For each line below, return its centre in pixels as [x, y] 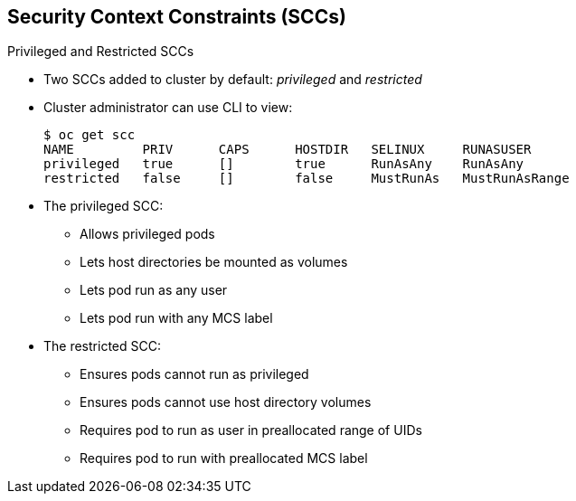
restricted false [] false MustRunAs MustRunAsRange [307, 179]
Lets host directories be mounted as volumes [214, 262]
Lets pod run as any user [154, 290]
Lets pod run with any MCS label [176, 318]
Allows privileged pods [147, 234]
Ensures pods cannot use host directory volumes [226, 402]
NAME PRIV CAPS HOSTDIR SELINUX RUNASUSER [288, 150]
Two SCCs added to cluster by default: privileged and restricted [233, 80]
